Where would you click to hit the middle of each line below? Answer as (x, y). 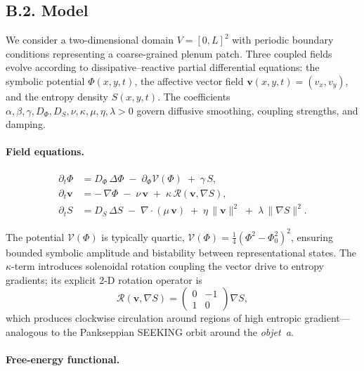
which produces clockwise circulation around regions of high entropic (154, 318)
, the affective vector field (189, 80)
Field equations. (45, 151)
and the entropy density (57, 96)
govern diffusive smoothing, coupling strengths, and (247, 110)
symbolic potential (45, 80)
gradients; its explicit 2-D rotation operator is (104, 279)
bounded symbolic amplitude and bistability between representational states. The (181, 252)
